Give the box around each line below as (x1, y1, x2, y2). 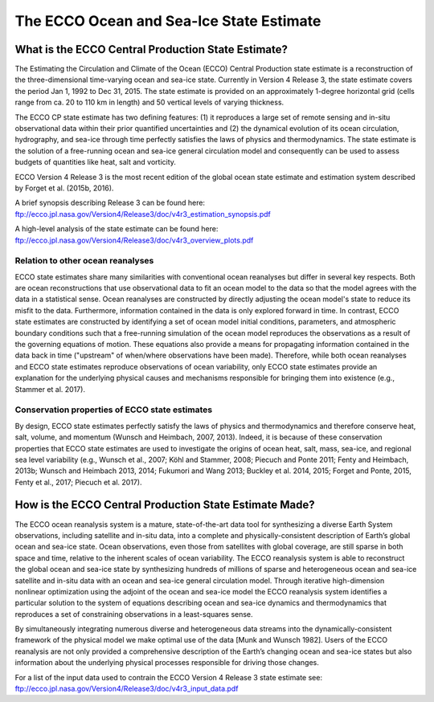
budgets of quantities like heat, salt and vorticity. (14, 157, 177, 167)
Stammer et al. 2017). (14, 384, 86, 394)
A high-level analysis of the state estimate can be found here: (14, 224, 219, 234)
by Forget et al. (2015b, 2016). (14, 183, 114, 193)
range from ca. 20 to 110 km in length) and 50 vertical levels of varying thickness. (14, 97, 285, 108)
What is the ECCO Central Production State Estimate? (14, 43, 289, 56)
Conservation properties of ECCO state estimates (14, 404, 213, 415)
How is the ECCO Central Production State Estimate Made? (14, 498, 315, 512)
